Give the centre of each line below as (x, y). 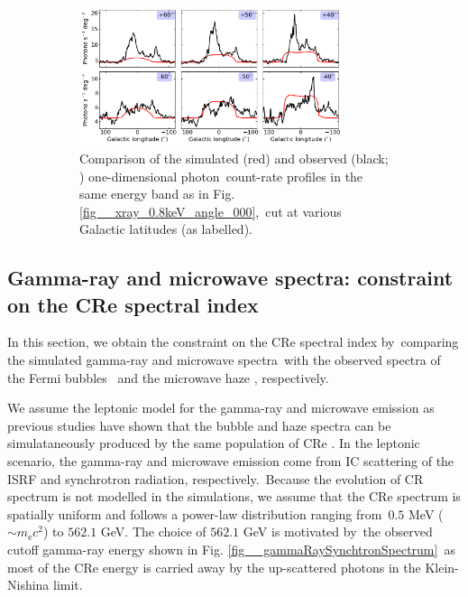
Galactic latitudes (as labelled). (166, 229)
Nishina (28, 585)
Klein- (442, 567)
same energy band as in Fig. (157, 194)
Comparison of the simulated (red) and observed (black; (234, 158)
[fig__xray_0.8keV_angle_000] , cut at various (211, 211)
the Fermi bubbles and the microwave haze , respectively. (168, 377)
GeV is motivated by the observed (338, 532)
